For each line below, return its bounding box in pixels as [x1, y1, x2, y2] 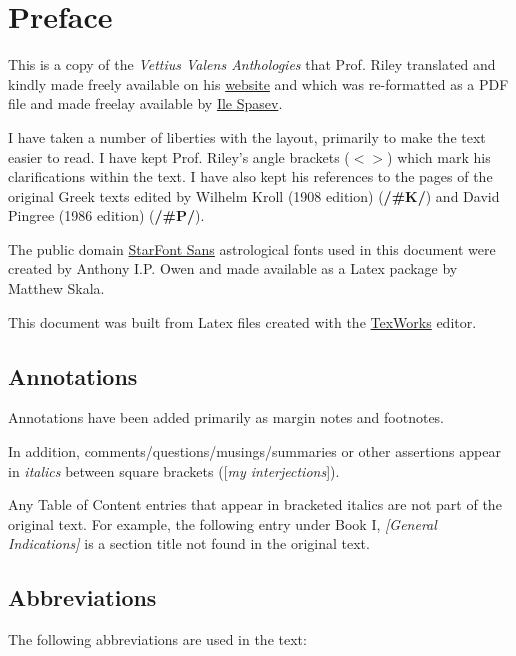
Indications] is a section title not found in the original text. [8, 533, 370, 554]
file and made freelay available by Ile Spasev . [8, 93, 283, 114]
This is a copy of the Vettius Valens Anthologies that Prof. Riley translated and [8, 54, 496, 75]
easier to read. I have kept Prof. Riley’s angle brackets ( [8, 146, 350, 167]
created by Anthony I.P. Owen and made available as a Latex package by [8, 258, 458, 279]
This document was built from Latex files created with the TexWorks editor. [8, 311, 477, 332]
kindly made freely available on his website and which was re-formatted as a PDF [8, 73, 509, 94]
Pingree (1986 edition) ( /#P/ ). [8, 205, 205, 226]
